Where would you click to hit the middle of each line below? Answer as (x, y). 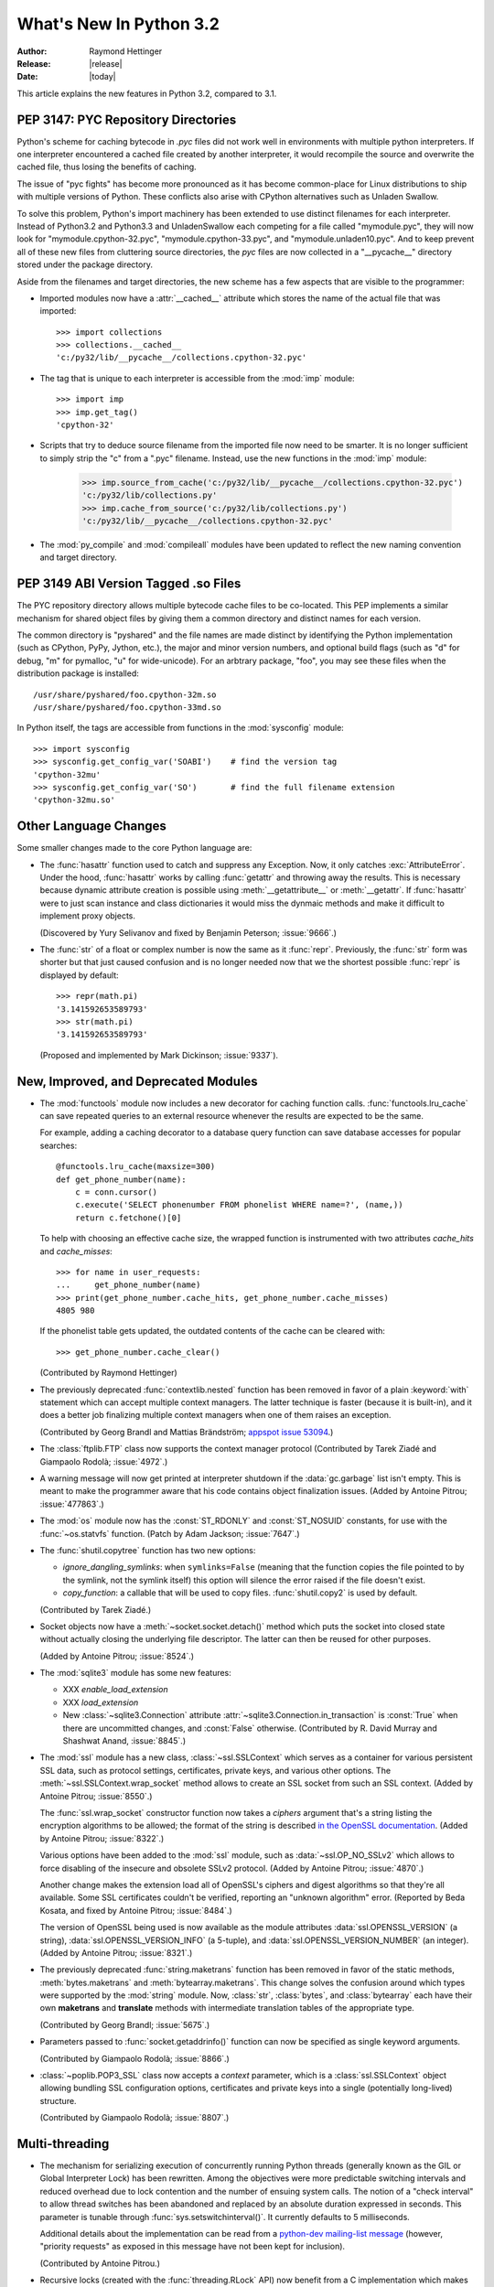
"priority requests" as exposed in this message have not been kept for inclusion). (193, 2247)
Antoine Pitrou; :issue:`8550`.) (96, 1796)
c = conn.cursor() (116, 1192)
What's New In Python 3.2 (118, 24)
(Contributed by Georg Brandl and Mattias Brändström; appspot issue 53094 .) (187, 1432)
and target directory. (79, 557)
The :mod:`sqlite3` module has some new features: (136, 1673)
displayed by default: (79, 975)
